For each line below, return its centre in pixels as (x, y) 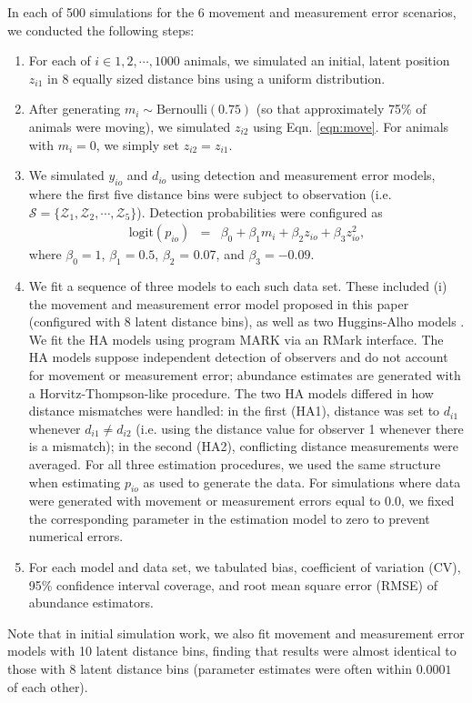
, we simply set (137, 144)
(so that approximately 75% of (341, 109)
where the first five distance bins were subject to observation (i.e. (210, 193)
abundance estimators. (91, 603)
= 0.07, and (212, 254)
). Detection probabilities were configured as (260, 211)
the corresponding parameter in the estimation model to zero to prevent (229, 518)
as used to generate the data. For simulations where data (302, 482)
